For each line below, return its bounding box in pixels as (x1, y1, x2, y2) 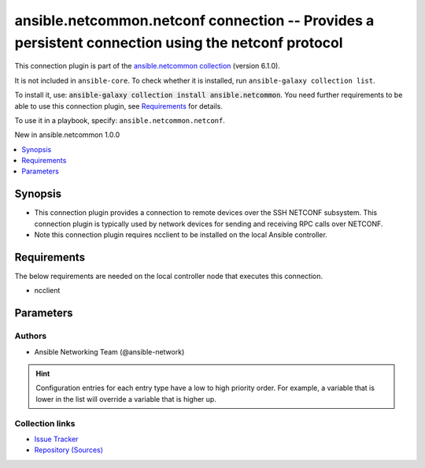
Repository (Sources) (34, 445, 104, 455)
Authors (14, 331, 47, 342)
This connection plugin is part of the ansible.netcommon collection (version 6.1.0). (14, 61, 281, 71)
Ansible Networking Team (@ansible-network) (34, 347, 185, 356)
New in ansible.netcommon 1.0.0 (14, 130, 120, 139)
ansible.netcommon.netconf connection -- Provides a (14, 12, 375, 29)
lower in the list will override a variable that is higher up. (35, 394, 216, 403)
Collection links (14, 418, 76, 429)
